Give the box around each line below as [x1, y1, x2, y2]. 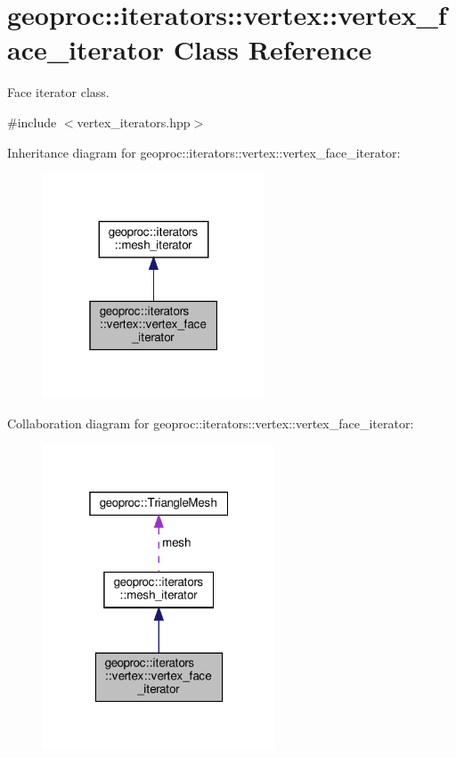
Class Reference [173, 31, 372, 68]
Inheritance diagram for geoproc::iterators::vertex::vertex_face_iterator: [7, 142, 401, 161]
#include [7, 112, 57, 131]
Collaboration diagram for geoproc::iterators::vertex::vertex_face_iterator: [7, 413, 414, 432]
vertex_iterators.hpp [77, 112, 191, 131]
